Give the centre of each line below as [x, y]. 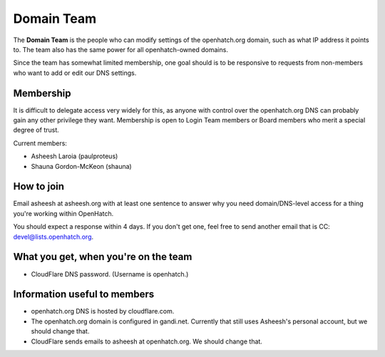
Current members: [40, 143]
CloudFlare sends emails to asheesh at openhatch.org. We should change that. [147, 341]
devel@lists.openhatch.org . [53, 237]
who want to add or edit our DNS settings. [75, 73]
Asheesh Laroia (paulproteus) [75, 156]
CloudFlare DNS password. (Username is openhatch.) [110, 274]
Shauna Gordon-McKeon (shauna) [81, 166]
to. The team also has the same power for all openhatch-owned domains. [120, 49]
